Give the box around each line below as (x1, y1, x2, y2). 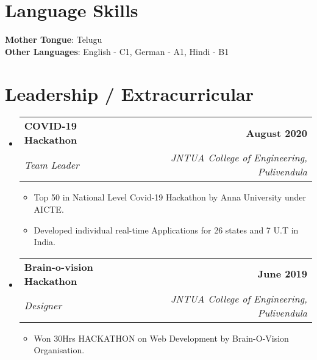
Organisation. (34, 343, 85, 356)
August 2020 (246, 125, 307, 140)
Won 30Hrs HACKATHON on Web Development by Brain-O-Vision (34, 331, 289, 344)
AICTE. (34, 203, 64, 216)
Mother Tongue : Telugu (5, 33, 102, 46)
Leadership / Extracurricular (5, 81, 254, 106)
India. (34, 235, 55, 248)
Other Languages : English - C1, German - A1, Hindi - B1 (5, 45, 229, 57)
